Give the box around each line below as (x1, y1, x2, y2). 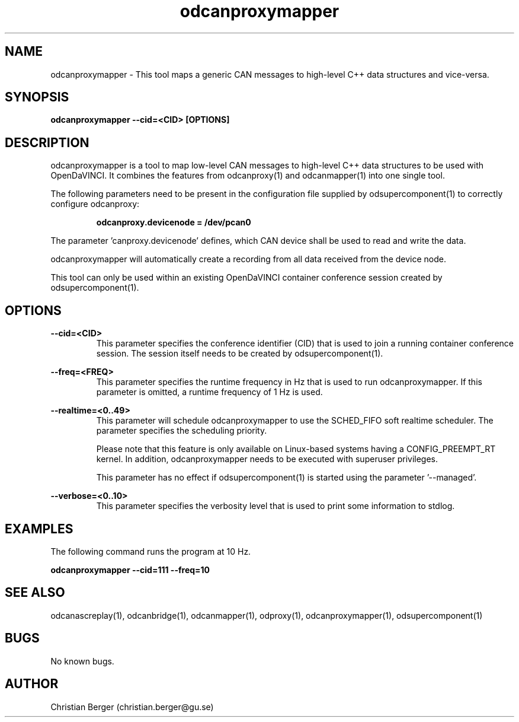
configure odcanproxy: (50, 199, 140, 209)
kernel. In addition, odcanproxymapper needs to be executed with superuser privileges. (96, 454, 438, 465)
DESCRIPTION (5, 135, 89, 150)
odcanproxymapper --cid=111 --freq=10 (50, 564, 210, 575)
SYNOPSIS (5, 90, 69, 105)
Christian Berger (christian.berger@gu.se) (50, 701, 214, 712)
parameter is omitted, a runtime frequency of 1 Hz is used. (96, 387, 323, 397)
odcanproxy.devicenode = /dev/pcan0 (96, 217, 251, 228)
